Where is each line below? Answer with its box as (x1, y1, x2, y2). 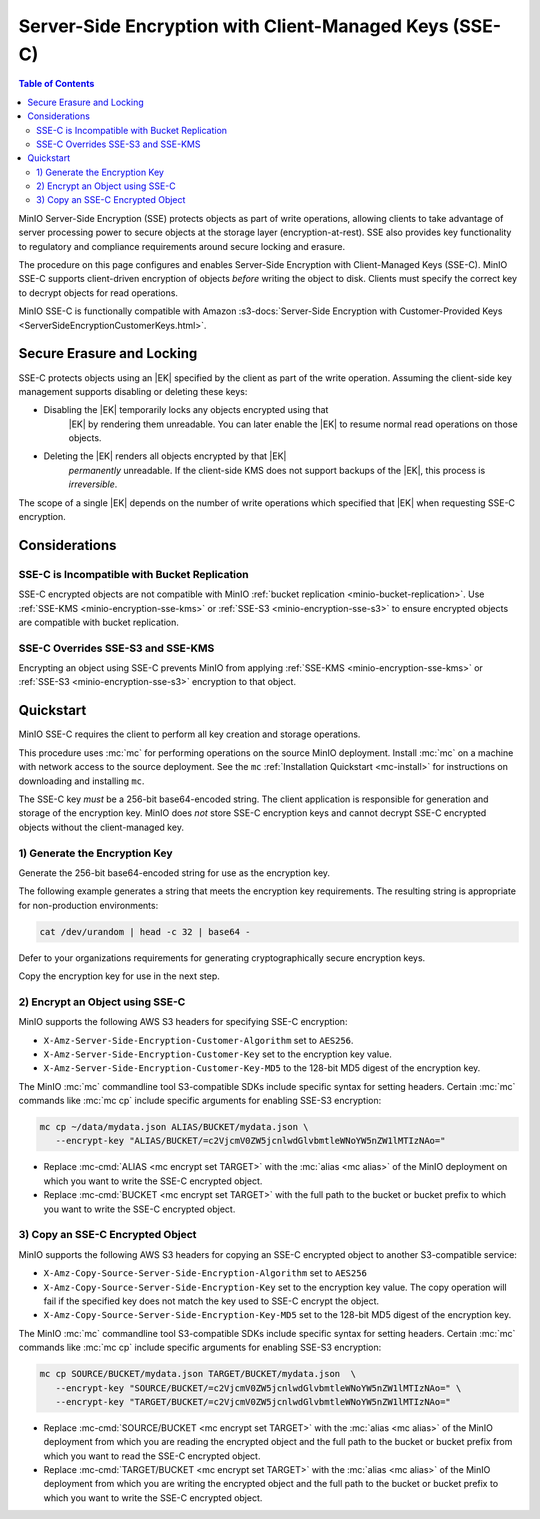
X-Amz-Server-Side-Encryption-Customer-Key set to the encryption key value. (43, 1048, 392, 1060)
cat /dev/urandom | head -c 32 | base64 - (39, 926, 251, 937)
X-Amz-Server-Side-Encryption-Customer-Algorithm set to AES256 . (43, 1034, 354, 1046)
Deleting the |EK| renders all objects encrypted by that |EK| (43, 450, 287, 462)
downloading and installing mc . (18, 775, 145, 787)
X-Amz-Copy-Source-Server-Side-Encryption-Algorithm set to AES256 (43, 1267, 367, 1279)
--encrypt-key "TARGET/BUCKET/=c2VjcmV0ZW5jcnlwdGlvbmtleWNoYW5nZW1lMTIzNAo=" (55, 1396, 452, 1407)
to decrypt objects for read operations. (18, 286, 179, 299)
